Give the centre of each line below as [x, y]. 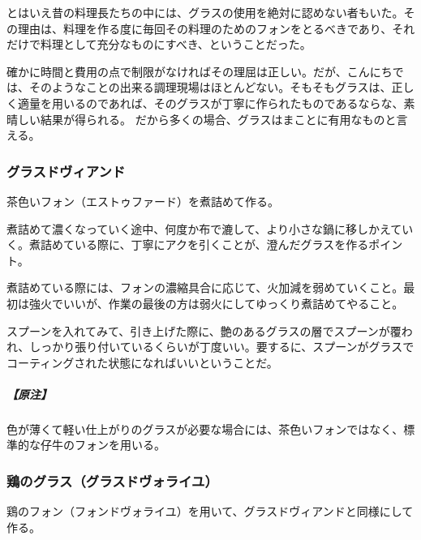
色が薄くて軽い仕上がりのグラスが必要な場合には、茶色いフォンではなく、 [205, 429]
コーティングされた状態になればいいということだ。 [142, 362]
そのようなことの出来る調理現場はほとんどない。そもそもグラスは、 [210, 87]
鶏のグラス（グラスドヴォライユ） [112, 480]
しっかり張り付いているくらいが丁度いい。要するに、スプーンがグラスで [222, 347]
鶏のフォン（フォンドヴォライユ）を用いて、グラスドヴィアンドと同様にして [210, 511]
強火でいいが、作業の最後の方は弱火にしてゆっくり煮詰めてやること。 [216, 303]
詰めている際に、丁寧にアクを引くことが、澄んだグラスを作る [204, 244]
